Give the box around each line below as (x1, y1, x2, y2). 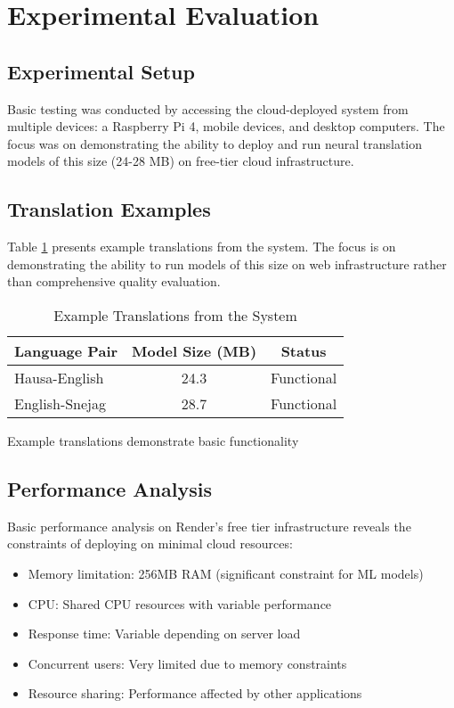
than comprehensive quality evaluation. (7, 272, 221, 291)
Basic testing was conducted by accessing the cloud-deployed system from (7, 99, 409, 118)
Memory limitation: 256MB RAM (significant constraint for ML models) (28, 564, 424, 582)
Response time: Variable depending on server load (28, 624, 301, 643)
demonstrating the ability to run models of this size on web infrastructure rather (7, 254, 447, 273)
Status (280, 340, 327, 361)
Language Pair (14, 340, 118, 361)
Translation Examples (7, 195, 211, 223)
